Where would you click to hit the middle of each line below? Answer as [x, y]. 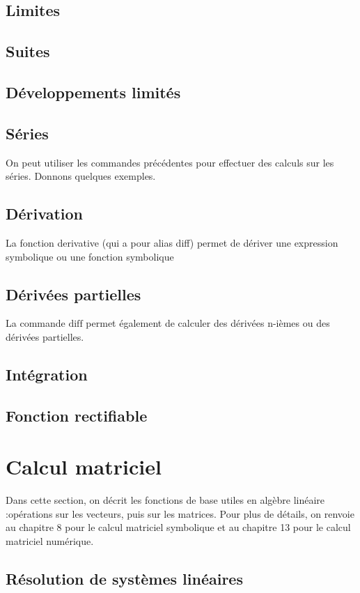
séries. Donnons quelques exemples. [81, 176]
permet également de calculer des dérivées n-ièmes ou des [208, 323]
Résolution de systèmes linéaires [124, 578]
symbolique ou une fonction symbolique [90, 256]
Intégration [47, 374]
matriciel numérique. [50, 540]
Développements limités [93, 92]
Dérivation [44, 214]
